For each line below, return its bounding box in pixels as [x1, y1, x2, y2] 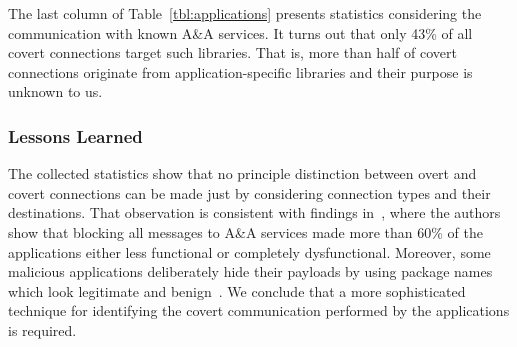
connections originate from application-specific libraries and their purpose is [8, 61, 473, 82]
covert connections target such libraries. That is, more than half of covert [8, 42, 457, 63]
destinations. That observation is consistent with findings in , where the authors [8, 202, 501, 223]
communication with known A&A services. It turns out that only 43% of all [8, 22, 473, 43]
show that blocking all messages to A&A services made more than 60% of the [8, 221, 483, 242]
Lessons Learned [8, 123, 143, 148]
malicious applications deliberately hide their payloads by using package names [8, 261, 493, 282]
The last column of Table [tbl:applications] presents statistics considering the [8, 3, 482, 23]
